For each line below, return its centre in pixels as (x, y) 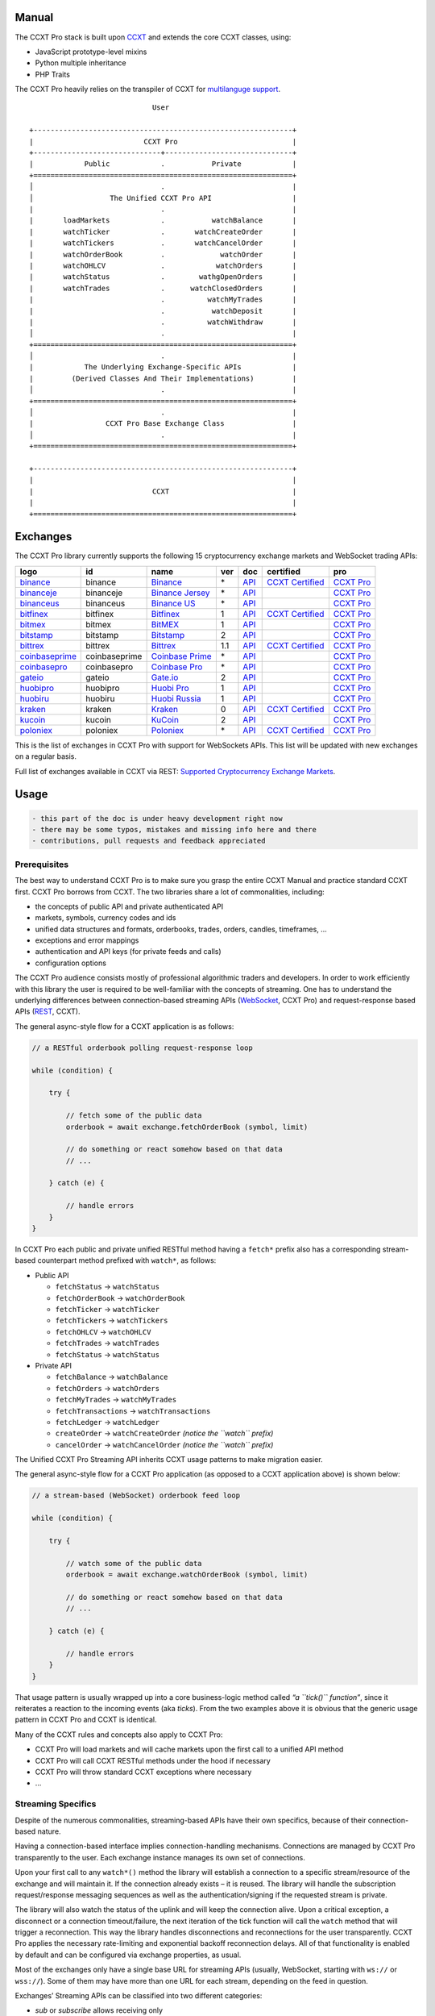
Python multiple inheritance (81, 63)
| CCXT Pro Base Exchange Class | (163, 424)
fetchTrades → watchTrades (108, 1343)
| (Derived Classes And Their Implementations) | (163, 378)
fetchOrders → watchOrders (108, 1388)
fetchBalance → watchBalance (112, 1377)
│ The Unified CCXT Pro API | (163, 198)
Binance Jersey (180, 593)
